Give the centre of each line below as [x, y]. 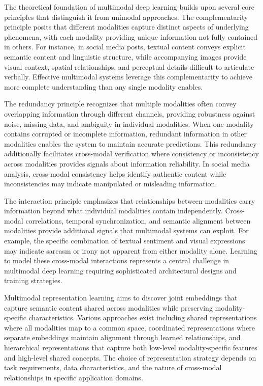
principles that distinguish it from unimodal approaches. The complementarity [126, 17]
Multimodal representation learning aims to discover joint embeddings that [121, 298]
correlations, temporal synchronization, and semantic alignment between [138, 220]
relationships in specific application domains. [74, 377]
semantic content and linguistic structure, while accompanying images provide [125, 56]
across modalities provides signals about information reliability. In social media [127, 163]
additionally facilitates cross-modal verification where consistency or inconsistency [131, 154]
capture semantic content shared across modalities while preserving [108, 307]
